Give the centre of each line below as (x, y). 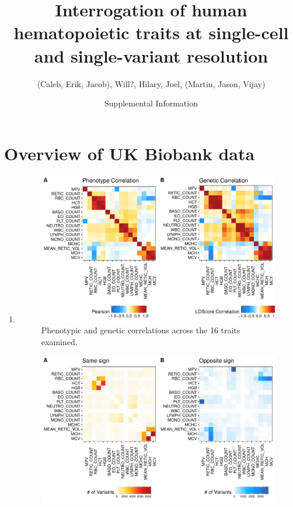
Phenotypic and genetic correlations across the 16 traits (141, 330)
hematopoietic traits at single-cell (151, 32)
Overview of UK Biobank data (130, 153)
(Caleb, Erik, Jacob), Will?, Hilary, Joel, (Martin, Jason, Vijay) (151, 83)
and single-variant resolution (151, 55)
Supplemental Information (151, 103)
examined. (59, 341)
